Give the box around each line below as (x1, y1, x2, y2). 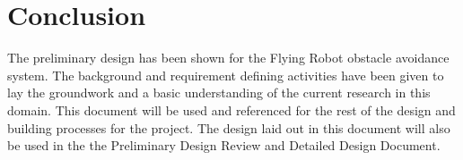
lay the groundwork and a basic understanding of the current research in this (7, 83, 431, 102)
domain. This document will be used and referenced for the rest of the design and (7, 100, 456, 119)
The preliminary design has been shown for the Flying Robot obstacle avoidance (7, 48, 450, 67)
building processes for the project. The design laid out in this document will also (7, 118, 450, 137)
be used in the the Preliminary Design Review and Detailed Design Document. (7, 136, 441, 155)
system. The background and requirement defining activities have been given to (7, 65, 444, 84)
